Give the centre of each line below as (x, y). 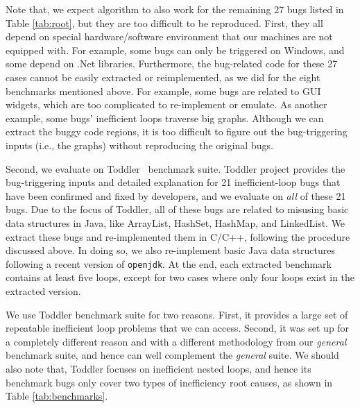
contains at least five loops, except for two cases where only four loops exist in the (180, 277)
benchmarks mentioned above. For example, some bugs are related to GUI (163, 91)
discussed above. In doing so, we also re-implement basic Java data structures (170, 250)
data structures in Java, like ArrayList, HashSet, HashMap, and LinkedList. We (175, 222)
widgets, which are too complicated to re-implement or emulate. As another (166, 104)
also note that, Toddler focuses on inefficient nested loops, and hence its (158, 368)
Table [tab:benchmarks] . (57, 396)
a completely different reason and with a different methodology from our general (176, 341)
